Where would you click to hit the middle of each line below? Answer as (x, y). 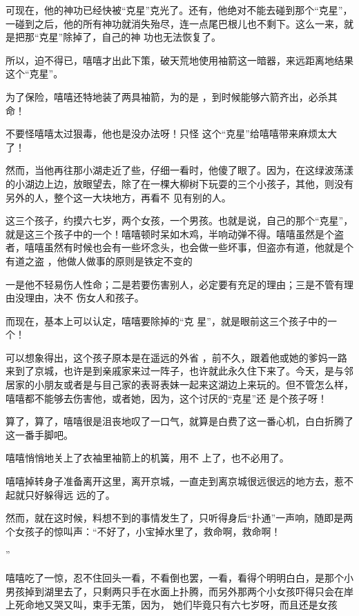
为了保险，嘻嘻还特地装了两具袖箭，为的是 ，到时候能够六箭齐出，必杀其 (172, 96)
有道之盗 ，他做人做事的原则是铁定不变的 (99, 260)
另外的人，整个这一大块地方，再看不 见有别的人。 (118, 197)
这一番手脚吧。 (39, 434)
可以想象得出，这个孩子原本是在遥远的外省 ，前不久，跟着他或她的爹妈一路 (176, 357)
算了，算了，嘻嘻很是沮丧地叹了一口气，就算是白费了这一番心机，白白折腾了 (179, 421)
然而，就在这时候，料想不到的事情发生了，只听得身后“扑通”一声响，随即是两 (179, 518)
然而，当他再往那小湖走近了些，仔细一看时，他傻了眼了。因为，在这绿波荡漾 (179, 170)
